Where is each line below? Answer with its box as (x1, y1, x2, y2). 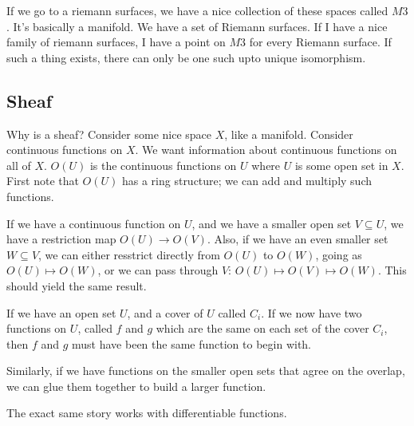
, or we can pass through (97, 262, 219, 278)
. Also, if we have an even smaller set (207, 231, 388, 247)
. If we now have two (261, 304, 362, 321)
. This (377, 262, 407, 278)
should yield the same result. (6, 277, 147, 294)
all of (6, 156, 31, 173)
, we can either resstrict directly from (38, 246, 220, 262)
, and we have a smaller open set (191, 215, 352, 231)
